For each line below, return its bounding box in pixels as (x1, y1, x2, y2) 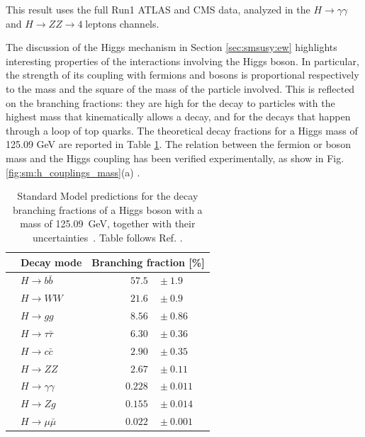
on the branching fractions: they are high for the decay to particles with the (6, 95, 335, 110)
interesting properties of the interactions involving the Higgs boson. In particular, (6, 53, 359, 68)
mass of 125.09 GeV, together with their (20, 216, 196, 231)
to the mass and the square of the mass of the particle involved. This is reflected (6, 81, 355, 96)
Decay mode (21, 254, 82, 269)
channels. (119, 16, 159, 30)
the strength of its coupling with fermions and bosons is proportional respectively (6, 67, 359, 82)
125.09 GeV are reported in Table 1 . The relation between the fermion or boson (6, 137, 351, 152)
